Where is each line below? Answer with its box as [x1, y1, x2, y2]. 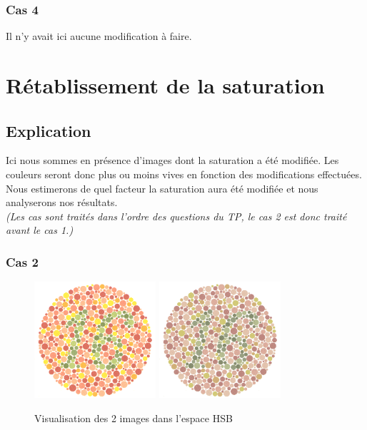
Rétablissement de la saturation [6, 71, 325, 99]
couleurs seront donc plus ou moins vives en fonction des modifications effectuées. [6, 166, 362, 181]
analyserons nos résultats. [6, 195, 118, 210]
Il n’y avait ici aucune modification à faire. [6, 29, 192, 43]
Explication [6, 119, 91, 141]
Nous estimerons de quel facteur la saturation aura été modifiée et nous [6, 180, 318, 195]
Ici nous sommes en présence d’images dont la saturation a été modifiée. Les [6, 153, 339, 168]
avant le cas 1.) [6, 222, 74, 237]
